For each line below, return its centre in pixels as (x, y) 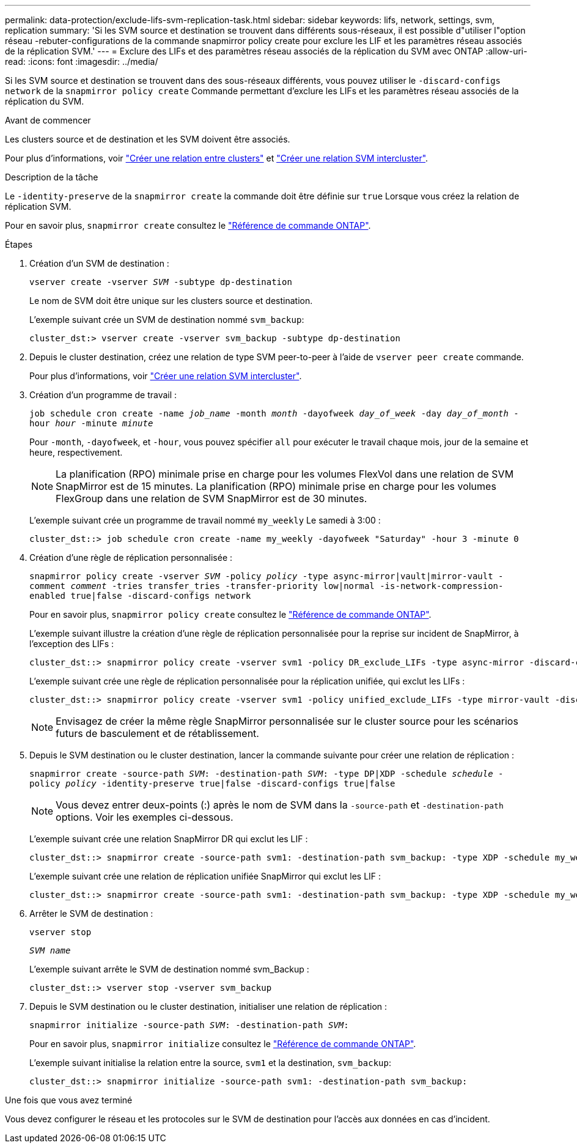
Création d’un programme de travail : (103, 395)
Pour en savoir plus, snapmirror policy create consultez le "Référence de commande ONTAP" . (230, 614)
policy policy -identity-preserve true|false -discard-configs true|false (212, 783)
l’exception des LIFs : (72, 644)
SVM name (50, 950)
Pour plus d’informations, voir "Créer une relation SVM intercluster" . (166, 376)
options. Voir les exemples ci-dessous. (145, 817)
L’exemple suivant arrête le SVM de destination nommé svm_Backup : (169, 969)
